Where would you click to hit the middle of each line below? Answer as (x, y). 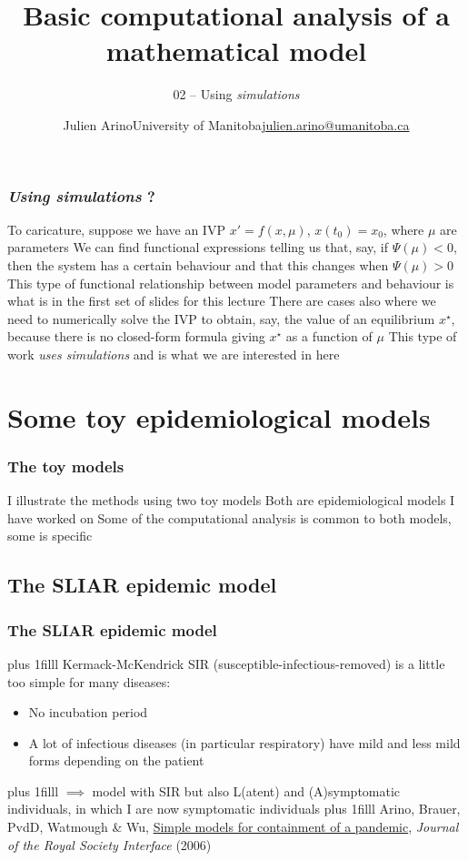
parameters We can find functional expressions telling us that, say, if (198, 247)
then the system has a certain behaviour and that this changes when (198, 264)
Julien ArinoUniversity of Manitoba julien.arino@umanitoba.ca (236, 124)
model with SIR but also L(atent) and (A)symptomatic (246, 790)
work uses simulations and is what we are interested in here (174, 354)
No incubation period (88, 712)
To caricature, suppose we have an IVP (116, 229)
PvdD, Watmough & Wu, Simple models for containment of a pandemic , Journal (233, 827)
